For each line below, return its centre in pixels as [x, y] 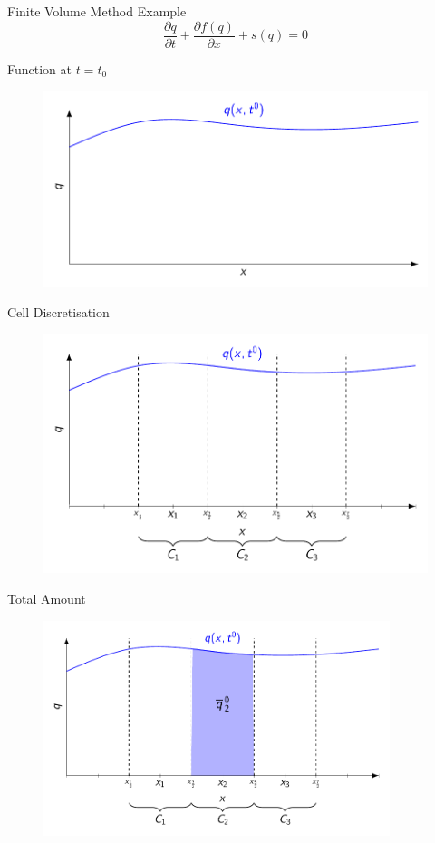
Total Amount [47, 598]
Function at [39, 68]
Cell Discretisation [58, 312]
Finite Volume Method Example [97, 11]
